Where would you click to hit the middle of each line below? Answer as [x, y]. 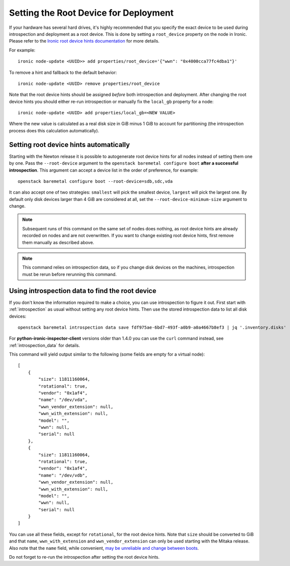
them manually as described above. [58, 242]
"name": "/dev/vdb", [63, 475]
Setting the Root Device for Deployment [91, 13]
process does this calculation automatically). [54, 130]
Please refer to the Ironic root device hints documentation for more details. [84, 41]
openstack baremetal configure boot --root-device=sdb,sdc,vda [95, 181]
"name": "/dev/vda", [63, 400]
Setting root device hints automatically [69, 145]
